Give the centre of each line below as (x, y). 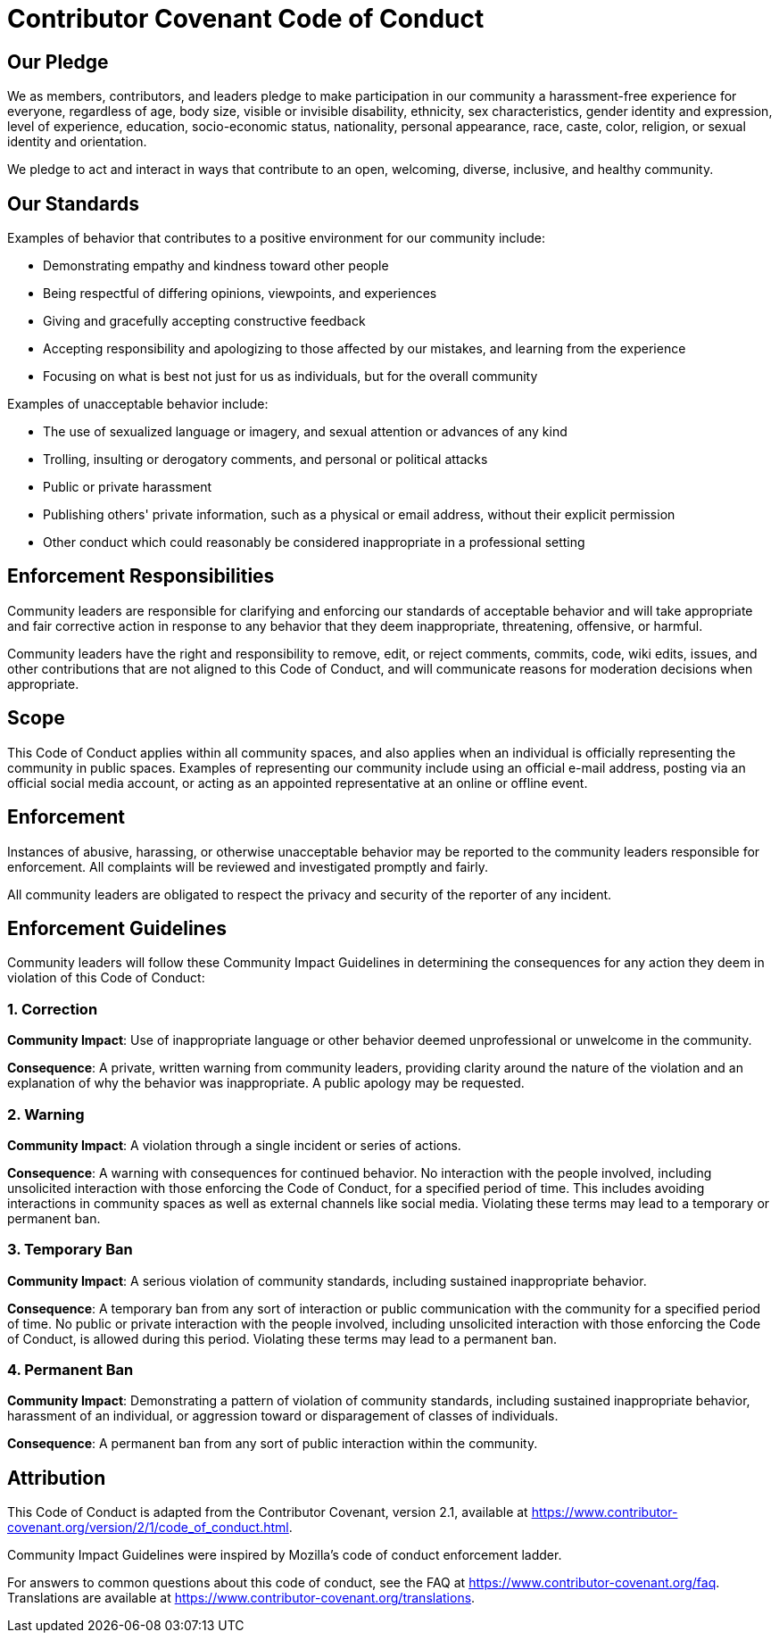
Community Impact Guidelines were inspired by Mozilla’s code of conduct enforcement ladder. (285, 1555)
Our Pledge (58, 62)
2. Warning (46, 1114)
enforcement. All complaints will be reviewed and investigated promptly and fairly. (248, 866)
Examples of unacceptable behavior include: (138, 404)
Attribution (57, 1478)
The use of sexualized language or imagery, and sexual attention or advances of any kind (305, 432)
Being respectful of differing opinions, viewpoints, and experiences (240, 294)
